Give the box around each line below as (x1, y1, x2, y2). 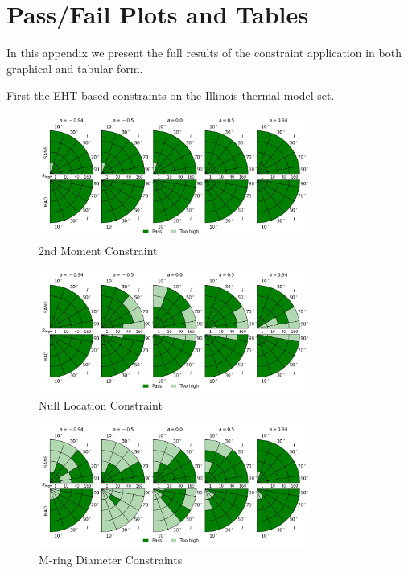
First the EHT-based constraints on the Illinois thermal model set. (6, 87, 335, 104)
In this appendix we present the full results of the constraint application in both (6, 44, 402, 61)
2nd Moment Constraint (39, 241, 158, 258)
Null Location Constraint (39, 396, 163, 413)
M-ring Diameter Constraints (39, 550, 183, 567)
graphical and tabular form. (6, 60, 143, 76)
